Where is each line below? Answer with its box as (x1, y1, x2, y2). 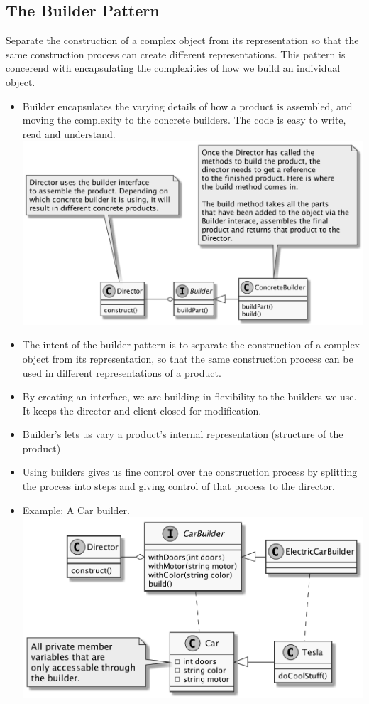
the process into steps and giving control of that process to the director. (22, 479, 335, 494)
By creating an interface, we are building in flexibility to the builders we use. (22, 389, 357, 404)
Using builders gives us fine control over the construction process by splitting (22, 464, 358, 479)
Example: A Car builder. (22, 502, 130, 517)
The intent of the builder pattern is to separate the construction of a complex (22, 337, 360, 352)
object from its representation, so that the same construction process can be (22, 351, 353, 366)
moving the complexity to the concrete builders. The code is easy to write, (22, 112, 346, 127)
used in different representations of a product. (22, 365, 221, 380)
